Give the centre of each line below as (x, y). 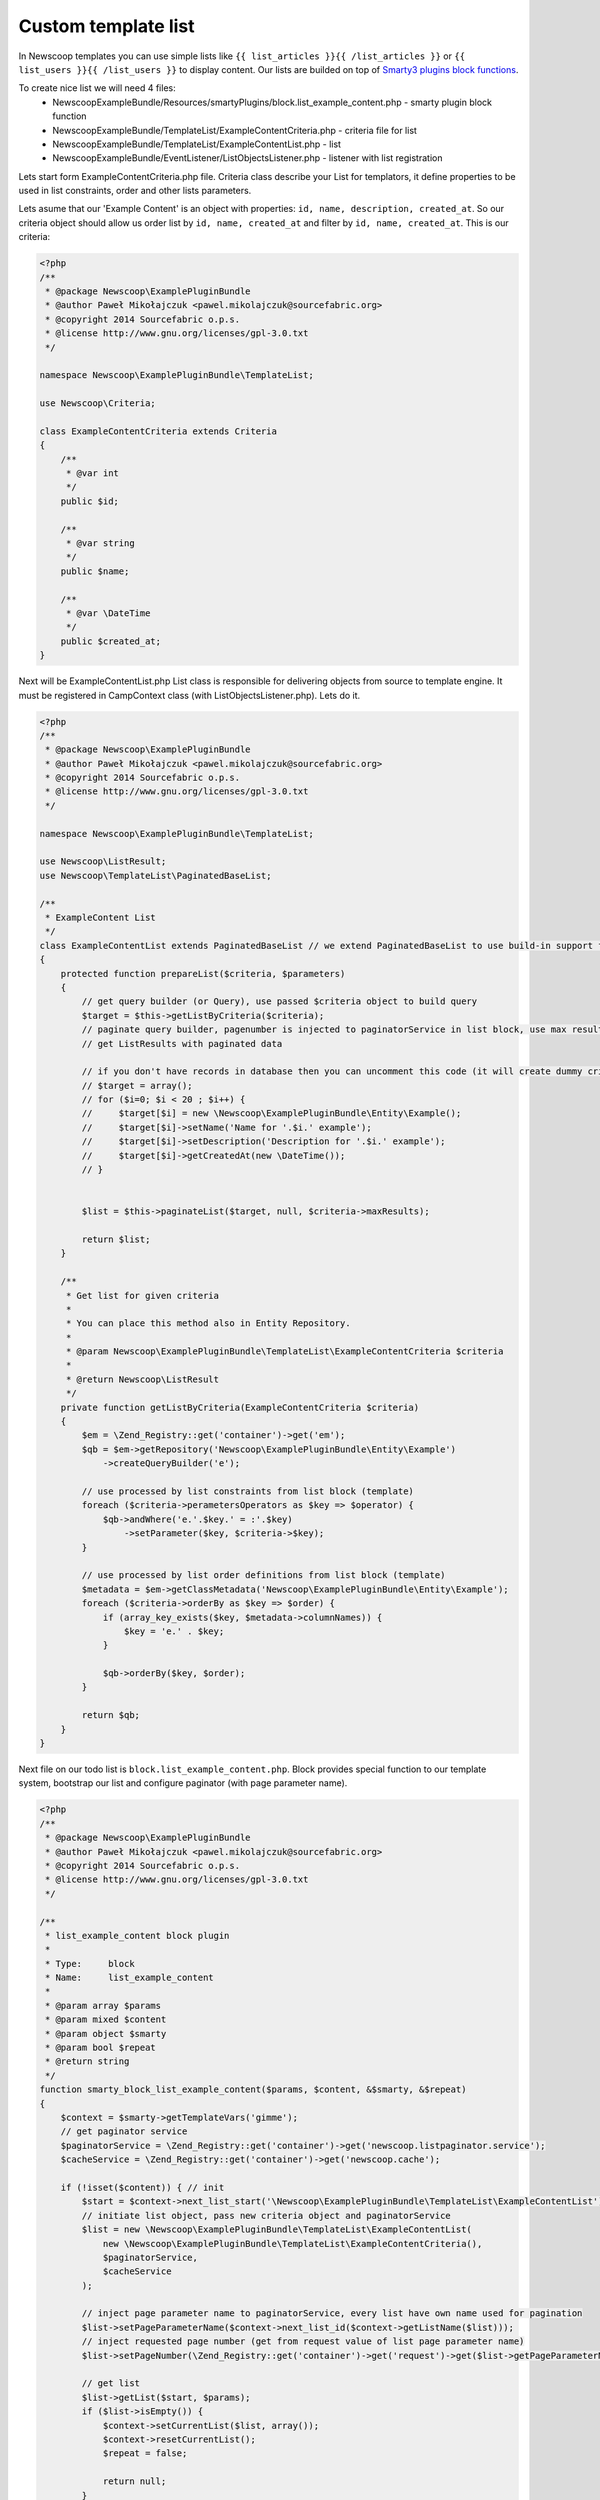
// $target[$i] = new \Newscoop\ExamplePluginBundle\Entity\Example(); (271, 1113)
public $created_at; (111, 641)
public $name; (95, 571)
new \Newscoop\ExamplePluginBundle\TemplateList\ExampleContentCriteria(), (292, 2243)
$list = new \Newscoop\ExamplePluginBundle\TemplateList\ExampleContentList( (276, 2229)
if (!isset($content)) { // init (142, 2187)
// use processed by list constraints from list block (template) (248, 1491)
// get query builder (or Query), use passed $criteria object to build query (279, 1001)
